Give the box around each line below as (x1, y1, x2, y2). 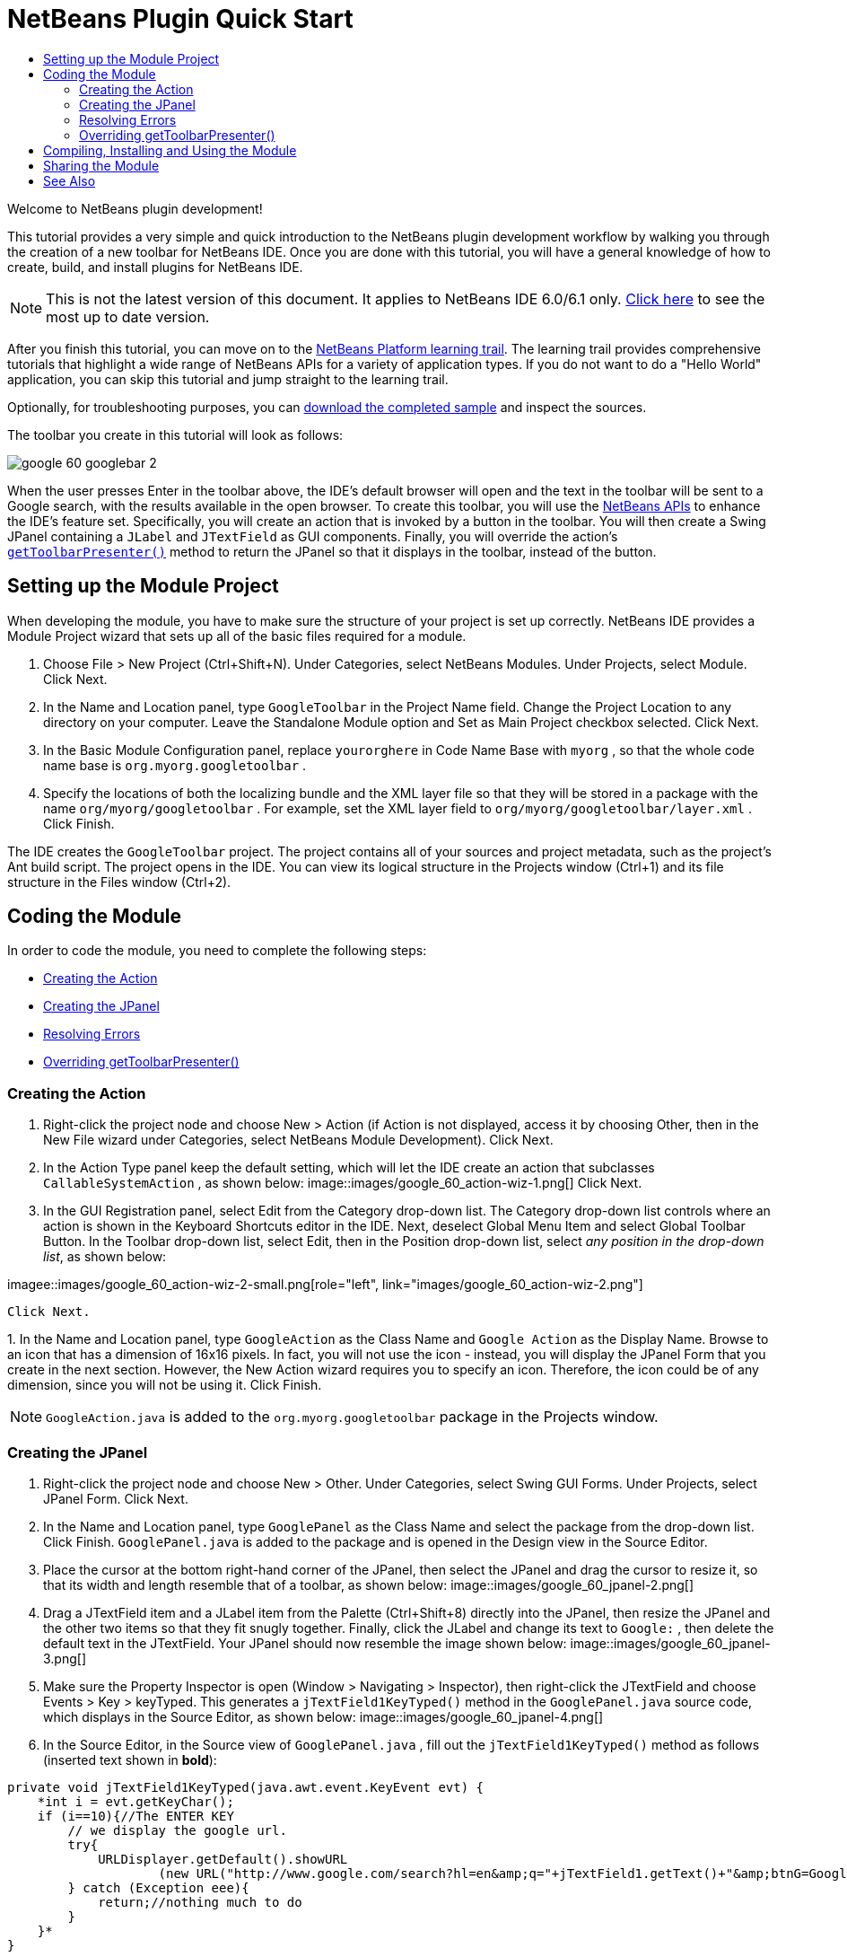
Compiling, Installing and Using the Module (43, 142, 297, 158)
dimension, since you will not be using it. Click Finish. (7, 1377, 322, 1393)
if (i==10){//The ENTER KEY (37, 1808, 234, 1823)
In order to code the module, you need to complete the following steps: (7, 943, 427, 959)
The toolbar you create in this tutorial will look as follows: (7, 426, 344, 443)
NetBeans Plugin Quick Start (7, 4, 354, 34)
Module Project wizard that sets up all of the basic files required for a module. (7, 627, 467, 644)
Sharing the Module (43, 157, 160, 173)
